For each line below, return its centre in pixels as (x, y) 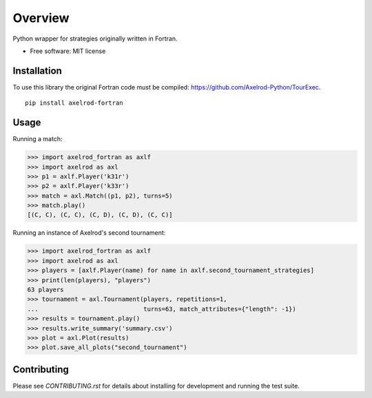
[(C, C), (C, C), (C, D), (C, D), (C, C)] (100, 215)
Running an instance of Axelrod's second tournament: (89, 233)
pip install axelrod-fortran (74, 103)
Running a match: (38, 139)
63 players (45, 290)
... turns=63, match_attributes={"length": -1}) (162, 309)
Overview (41, 18)
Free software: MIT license (68, 51)
